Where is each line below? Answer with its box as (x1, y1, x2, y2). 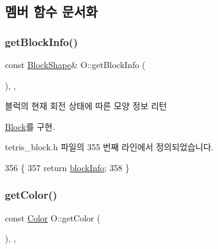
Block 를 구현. (5, 120, 55, 132)
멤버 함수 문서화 (5, 2, 98, 21)
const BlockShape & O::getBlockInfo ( (5, 58, 146, 71)
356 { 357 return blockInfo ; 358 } (5, 161, 130, 174)
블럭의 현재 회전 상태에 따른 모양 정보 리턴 (5, 99, 167, 112)
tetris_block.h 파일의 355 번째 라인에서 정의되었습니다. (5, 140, 214, 153)
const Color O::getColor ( (5, 211, 100, 224)
